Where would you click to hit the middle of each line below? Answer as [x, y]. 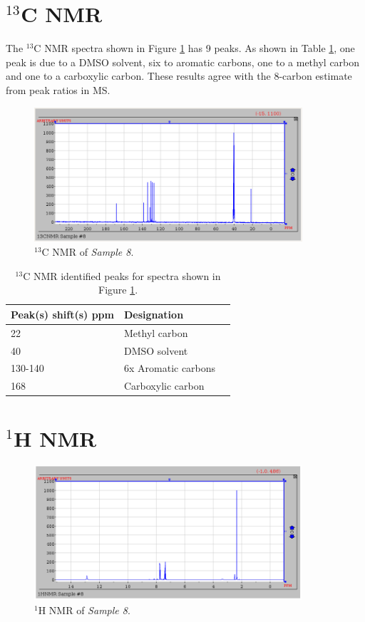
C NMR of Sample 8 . [88, 252]
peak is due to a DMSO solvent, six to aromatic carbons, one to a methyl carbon [183, 62]
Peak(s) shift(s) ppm [62, 314]
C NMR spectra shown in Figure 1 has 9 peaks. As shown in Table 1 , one [194, 48]
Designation [154, 314]
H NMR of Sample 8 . [84, 610]
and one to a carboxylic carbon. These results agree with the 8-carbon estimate [179, 76]
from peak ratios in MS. [58, 89]
